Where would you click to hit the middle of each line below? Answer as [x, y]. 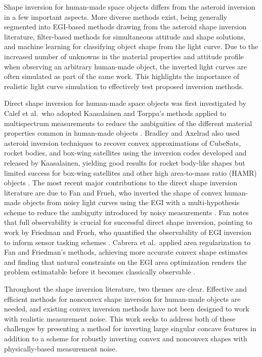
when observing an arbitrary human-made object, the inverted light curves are [125, 66]
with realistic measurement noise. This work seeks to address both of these [120, 318]
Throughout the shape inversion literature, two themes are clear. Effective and [126, 289]
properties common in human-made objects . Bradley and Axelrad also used [122, 133]
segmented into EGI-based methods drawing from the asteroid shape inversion [125, 27]
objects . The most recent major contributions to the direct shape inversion [121, 183]
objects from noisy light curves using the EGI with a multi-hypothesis [131, 202]
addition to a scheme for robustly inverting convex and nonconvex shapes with [126, 338]
